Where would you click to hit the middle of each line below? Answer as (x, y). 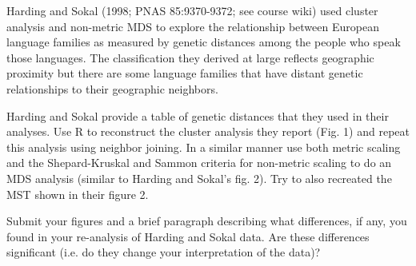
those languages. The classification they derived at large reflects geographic (190, 57)
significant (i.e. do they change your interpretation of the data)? (164, 252)
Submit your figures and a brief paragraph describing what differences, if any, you (207, 221)
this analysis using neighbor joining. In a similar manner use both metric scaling (204, 147)
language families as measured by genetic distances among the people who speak (204, 42)
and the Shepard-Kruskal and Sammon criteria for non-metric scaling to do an (199, 163)
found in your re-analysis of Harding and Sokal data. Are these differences (188, 236)
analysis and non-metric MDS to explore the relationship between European (193, 26)
